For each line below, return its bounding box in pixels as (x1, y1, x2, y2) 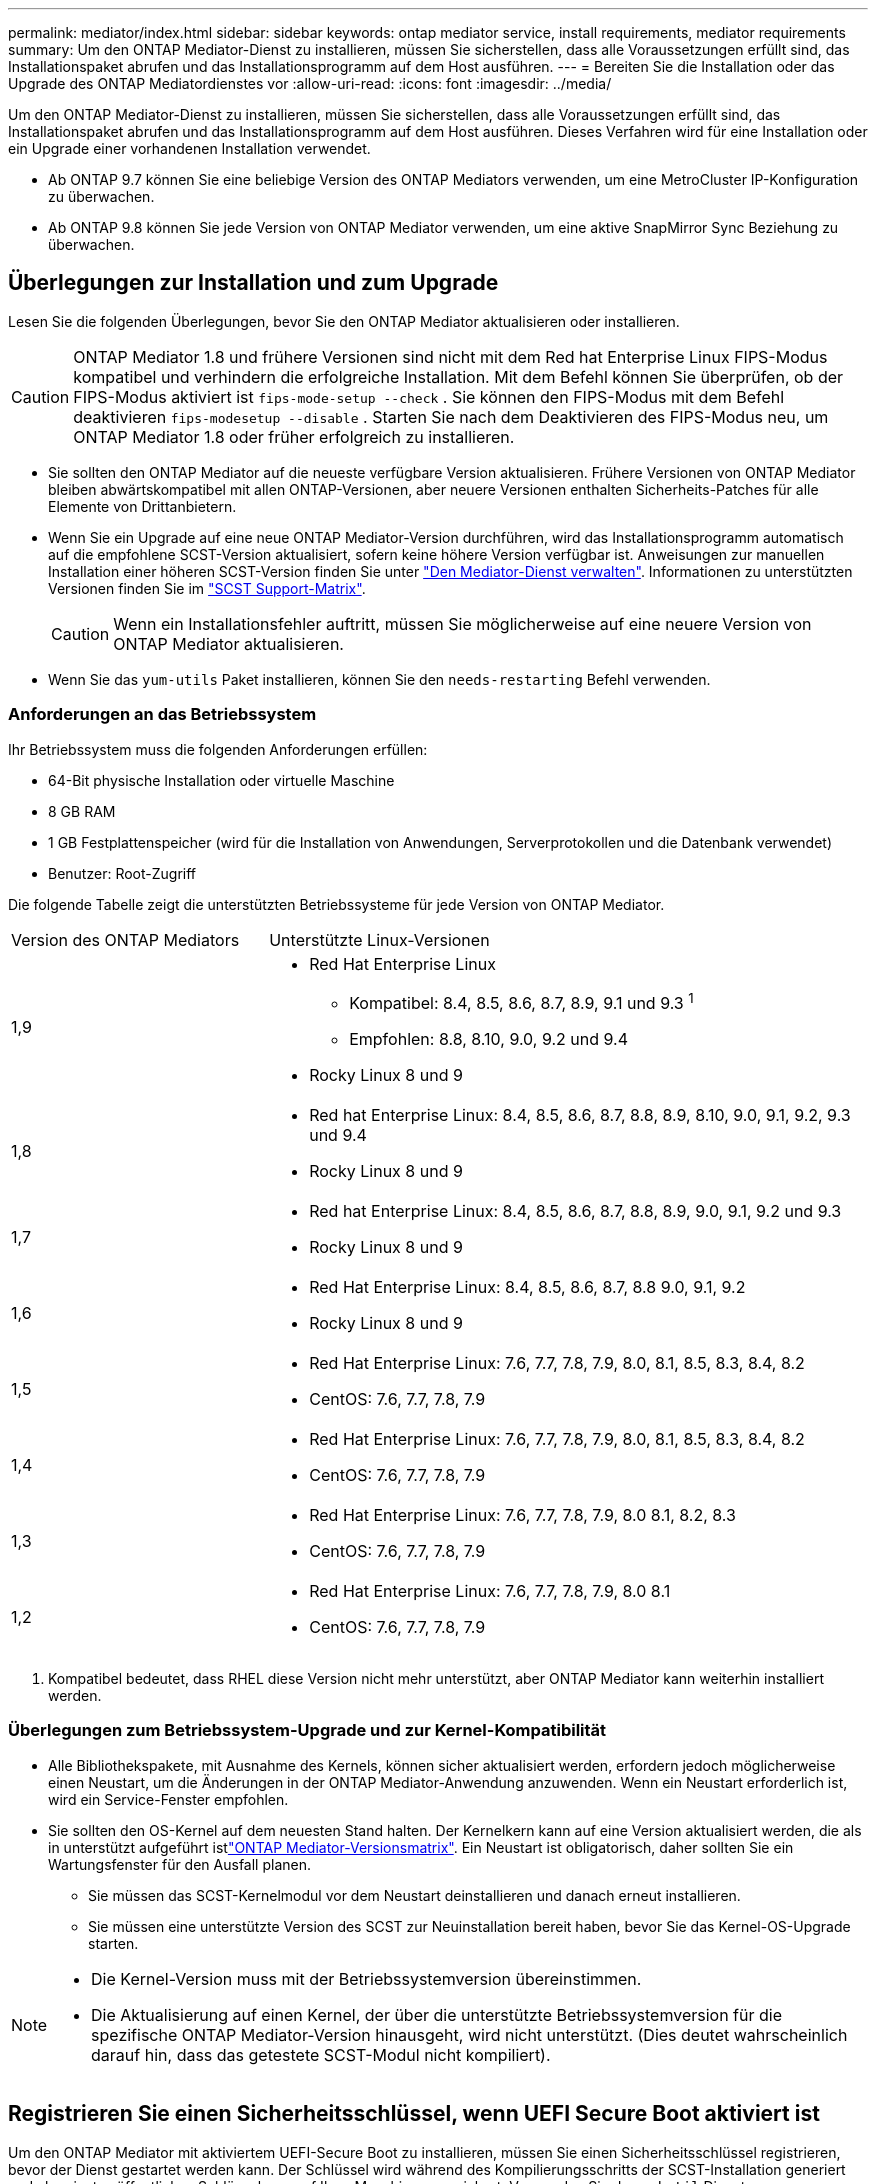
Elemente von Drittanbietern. (48, 497, 237, 515)
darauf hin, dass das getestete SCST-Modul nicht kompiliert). (91, 2044, 551, 2065)
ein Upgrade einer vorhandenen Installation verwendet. (8, 140, 371, 157)
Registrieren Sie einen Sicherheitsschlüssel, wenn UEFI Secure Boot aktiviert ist (8, 2101, 820, 2127)
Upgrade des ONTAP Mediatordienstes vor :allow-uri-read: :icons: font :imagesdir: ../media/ (8, 75, 612, 92)
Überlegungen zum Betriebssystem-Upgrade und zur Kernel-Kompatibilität (8, 1720, 607, 1741)
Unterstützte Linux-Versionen (269, 929, 490, 950)
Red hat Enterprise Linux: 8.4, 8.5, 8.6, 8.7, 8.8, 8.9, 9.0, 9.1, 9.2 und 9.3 (309, 1200, 842, 1221)
